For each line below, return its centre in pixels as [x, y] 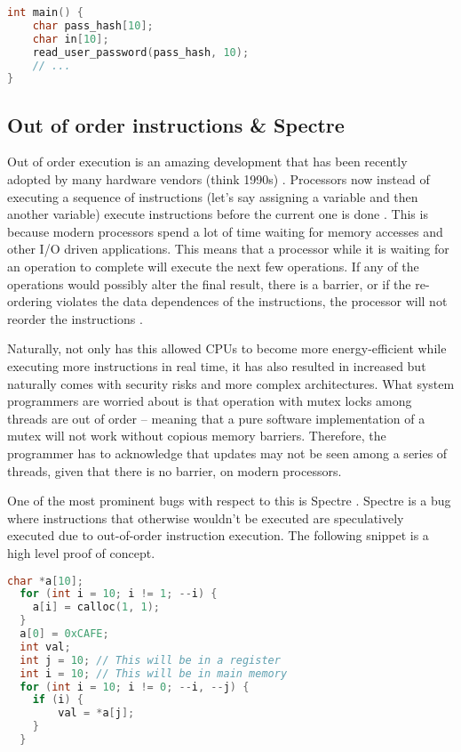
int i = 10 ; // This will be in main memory [154, 673]
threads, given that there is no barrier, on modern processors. [175, 470]
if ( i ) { [58, 700]
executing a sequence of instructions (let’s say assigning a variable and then [213, 196]
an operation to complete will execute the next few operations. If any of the [213, 267]
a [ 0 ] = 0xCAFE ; [64, 634]
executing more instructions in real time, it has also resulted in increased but [217, 365]
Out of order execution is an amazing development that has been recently [207, 162]
